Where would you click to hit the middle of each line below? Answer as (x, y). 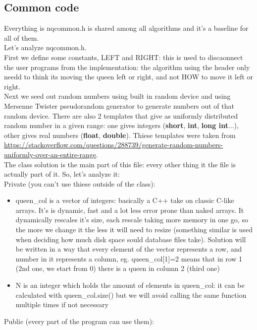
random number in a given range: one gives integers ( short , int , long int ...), (121, 125)
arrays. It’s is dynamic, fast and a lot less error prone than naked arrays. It (130, 210)
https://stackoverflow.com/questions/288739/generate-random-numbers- (114, 145)
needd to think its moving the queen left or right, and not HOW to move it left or (129, 77)
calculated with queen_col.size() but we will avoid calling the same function (131, 295)
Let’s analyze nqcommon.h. (45, 47)
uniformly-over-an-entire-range (50, 154)
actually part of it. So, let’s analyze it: (62, 174)
